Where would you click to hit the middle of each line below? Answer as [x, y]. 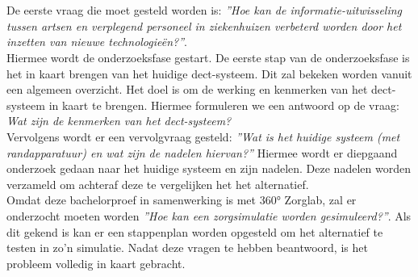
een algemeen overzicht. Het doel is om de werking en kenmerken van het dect [199, 89]
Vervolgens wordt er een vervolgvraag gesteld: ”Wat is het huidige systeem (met [203, 136]
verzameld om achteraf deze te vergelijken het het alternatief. [158, 184]
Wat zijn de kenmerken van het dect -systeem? [119, 121]
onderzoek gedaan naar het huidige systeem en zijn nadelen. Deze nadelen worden [209, 168]
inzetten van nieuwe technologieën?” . [97, 42]
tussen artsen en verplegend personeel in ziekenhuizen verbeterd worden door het [204, 25]
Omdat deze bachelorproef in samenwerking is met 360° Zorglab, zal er [182, 200]
